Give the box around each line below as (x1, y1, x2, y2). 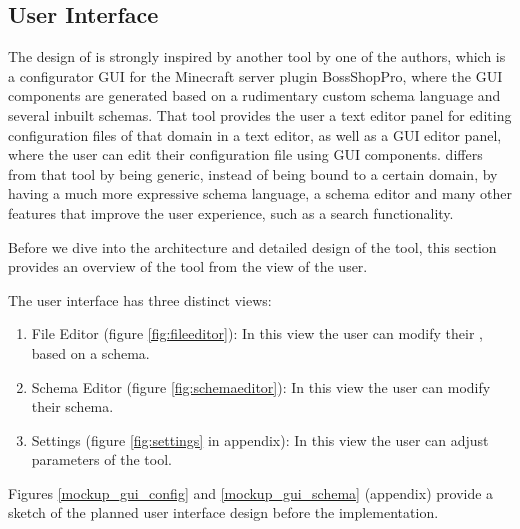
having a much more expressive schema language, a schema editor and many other (8, 183, 513, 204)
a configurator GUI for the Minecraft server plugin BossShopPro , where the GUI (8, 65, 503, 86)
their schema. (31, 396, 114, 417)
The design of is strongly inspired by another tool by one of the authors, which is (8, 46, 506, 67)
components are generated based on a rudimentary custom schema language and (8, 85, 501, 106)
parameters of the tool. (31, 449, 172, 470)
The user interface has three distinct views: (8, 289, 272, 310)
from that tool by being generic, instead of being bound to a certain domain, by (8, 163, 498, 184)
